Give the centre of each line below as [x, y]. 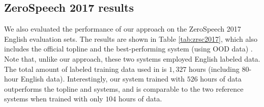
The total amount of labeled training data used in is [85, 69]
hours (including [214, 69]
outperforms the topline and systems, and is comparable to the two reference [124, 88]
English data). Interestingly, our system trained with [102, 79]
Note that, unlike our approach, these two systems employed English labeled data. [132, 58]
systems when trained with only [54, 99]
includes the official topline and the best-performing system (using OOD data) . [128, 49]
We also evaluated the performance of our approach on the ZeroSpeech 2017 [123, 29]
